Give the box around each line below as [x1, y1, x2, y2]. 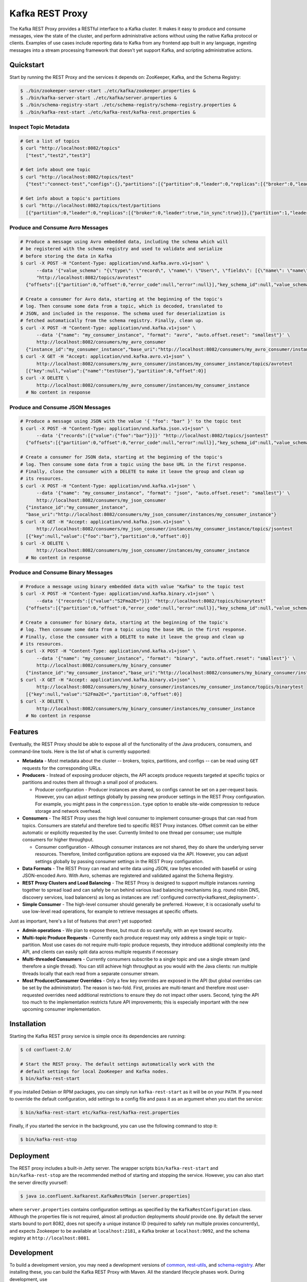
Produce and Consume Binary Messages [9, 569, 113, 576]
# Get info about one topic [20, 167, 91, 173]
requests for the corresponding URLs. [22, 765, 102, 771]
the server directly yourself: [9, 1179, 68, 1186]
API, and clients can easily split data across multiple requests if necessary [22, 949, 179, 955]
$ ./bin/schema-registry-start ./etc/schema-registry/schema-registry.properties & [20, 102, 236, 108]
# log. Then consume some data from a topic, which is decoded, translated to [20, 303, 223, 309]
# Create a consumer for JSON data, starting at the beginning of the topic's [20, 454, 223, 460]
